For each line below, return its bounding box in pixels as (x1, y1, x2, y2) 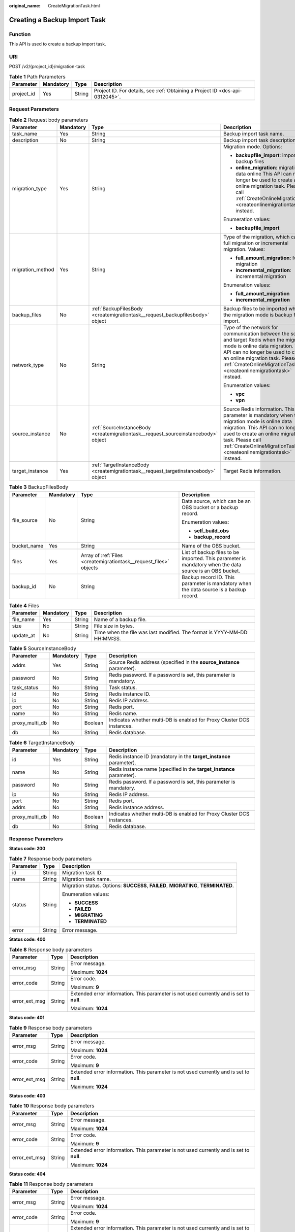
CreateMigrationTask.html (48, 3, 100, 8)
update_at (12, 632, 35, 639)
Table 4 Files (9, 602, 39, 609)
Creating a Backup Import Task (9, 15, 106, 24)
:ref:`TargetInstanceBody (91, 461, 149, 468)
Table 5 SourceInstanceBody (9, 645, 76, 652)
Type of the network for (223, 324, 278, 331)
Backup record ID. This (181, 574, 235, 581)
